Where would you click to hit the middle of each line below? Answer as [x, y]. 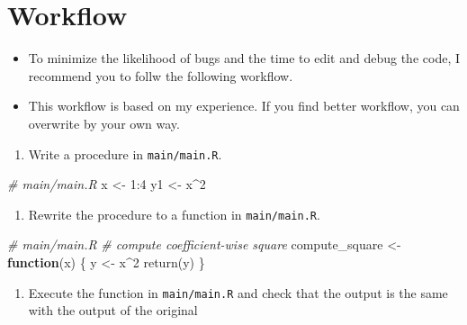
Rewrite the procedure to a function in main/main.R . [174, 214]
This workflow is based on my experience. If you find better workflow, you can [244, 106]
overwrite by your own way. [104, 123]
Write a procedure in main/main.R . [125, 153]
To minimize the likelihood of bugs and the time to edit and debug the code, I [244, 58]
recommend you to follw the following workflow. [161, 75]
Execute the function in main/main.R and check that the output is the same [238, 292]
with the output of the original [113, 310]
